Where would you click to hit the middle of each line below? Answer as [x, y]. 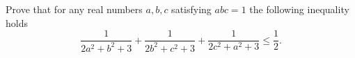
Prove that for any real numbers [74, 9]
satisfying [191, 9]
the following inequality [299, 9]
